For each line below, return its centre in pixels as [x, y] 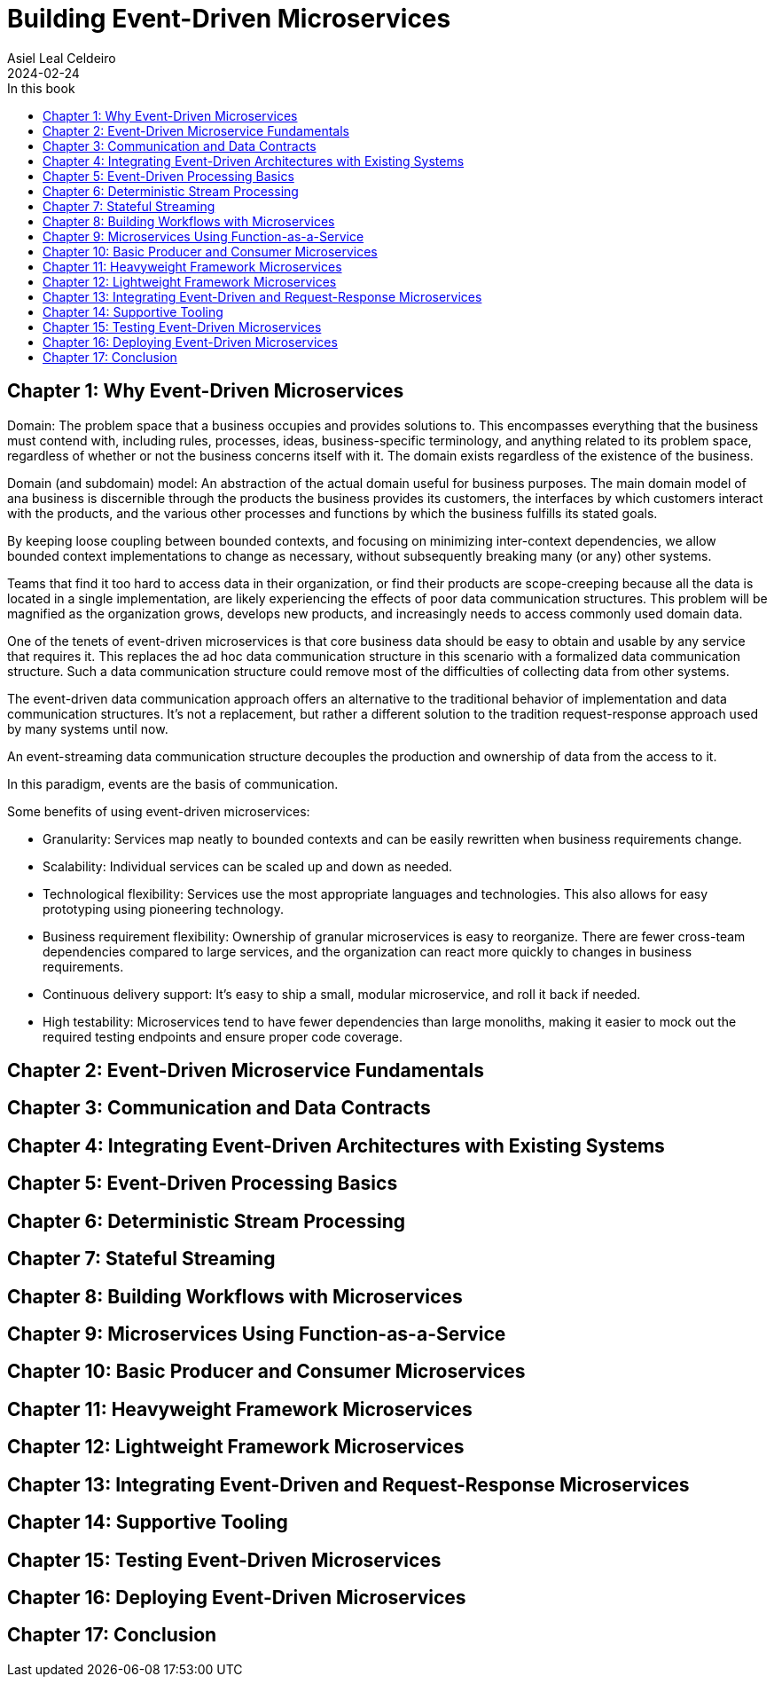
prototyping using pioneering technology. [163, 909]
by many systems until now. [88, 728]
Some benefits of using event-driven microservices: [159, 811]
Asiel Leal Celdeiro [62, 58]
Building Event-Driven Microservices [229, 19]
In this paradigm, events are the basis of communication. [173, 783]
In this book [41, 88]
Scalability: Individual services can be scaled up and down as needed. [248, 866]
